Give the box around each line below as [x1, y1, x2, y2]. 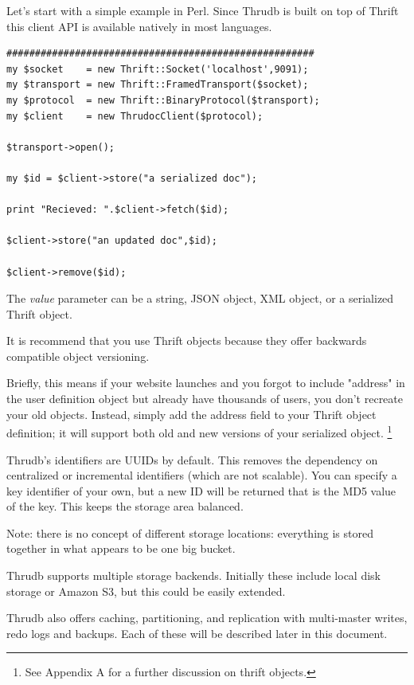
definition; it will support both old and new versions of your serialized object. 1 [6, 422, 393, 440]
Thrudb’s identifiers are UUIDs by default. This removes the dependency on [6, 451, 378, 468]
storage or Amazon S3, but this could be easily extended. [6, 582, 286, 599]
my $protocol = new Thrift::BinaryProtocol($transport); [6, 94, 320, 106]
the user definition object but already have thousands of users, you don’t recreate [6, 390, 403, 407]
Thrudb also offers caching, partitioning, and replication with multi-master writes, [6, 609, 408, 626]
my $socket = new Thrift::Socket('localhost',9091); [6, 63, 309, 75]
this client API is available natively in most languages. [6, 18, 272, 34]
